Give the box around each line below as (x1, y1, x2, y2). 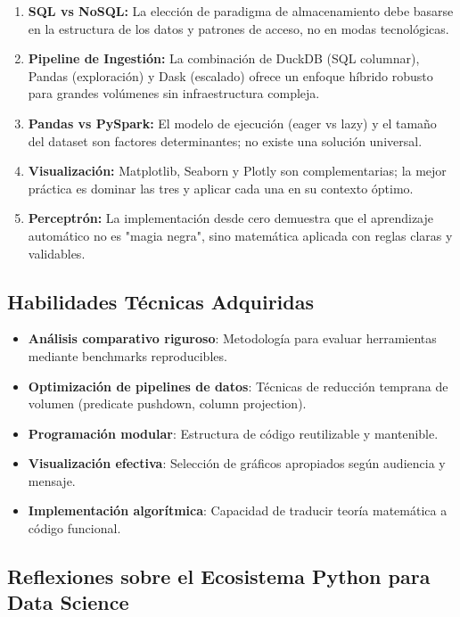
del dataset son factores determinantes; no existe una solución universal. (28, 131, 423, 150)
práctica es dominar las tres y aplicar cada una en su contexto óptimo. (28, 178, 414, 197)
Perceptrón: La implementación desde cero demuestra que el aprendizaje (28, 209, 434, 227)
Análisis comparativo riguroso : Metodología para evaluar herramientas (28, 329, 437, 348)
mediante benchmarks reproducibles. (28, 346, 227, 365)
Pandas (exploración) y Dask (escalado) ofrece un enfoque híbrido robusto (28, 66, 433, 85)
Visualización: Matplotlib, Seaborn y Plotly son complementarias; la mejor (28, 161, 447, 180)
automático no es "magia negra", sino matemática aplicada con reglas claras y (28, 226, 453, 244)
